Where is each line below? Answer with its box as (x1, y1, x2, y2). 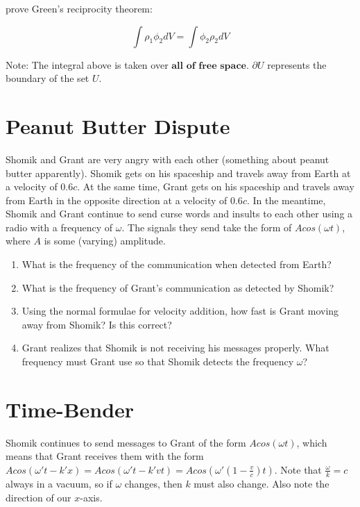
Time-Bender (6, 394, 135, 423)
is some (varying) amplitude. (44, 233, 166, 248)
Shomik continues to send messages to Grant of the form (6, 435, 246, 449)
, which (296, 435, 327, 449)
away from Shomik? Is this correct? (22, 317, 172, 331)
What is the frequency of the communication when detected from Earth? (22, 257, 332, 272)
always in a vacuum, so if (6, 476, 112, 490)
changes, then (124, 476, 182, 490)
